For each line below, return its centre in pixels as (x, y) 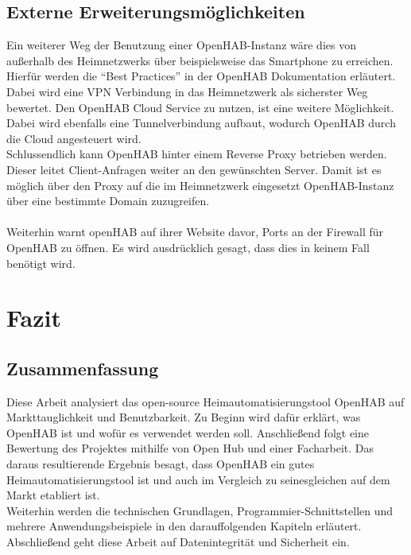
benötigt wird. (41, 263)
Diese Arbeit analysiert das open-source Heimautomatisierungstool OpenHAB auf (205, 401)
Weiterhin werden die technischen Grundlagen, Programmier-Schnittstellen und (200, 510)
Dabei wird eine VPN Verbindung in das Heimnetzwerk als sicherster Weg (187, 91)
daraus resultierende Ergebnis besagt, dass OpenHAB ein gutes (161, 464)
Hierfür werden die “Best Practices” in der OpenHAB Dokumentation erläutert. (201, 76)
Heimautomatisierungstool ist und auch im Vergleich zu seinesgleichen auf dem (198, 479)
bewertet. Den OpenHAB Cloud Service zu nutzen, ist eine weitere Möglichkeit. (200, 107)
